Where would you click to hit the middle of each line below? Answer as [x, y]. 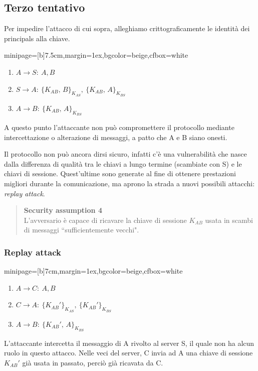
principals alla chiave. [37, 38]
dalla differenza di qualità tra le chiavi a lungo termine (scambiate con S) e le [123, 163]
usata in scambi [229, 220]
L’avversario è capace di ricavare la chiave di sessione [105, 220]
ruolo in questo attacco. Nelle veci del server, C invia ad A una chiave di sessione [128, 353]
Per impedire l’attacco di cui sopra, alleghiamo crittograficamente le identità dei [127, 28]
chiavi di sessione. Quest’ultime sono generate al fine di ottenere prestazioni [120, 173]
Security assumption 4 [63, 210]
